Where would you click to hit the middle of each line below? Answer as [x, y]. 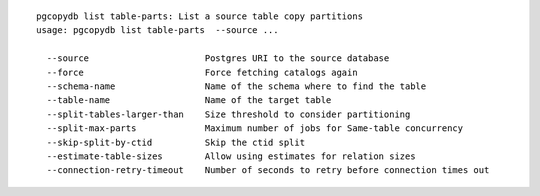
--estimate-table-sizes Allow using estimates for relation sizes [231, 156]
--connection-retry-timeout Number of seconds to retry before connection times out [268, 170]
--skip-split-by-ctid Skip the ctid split [175, 142]
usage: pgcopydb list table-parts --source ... [157, 30]
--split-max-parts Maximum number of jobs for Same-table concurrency [255, 128]
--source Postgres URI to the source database [218, 58]
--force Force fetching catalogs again [202, 72]
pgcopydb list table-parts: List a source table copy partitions [200, 16]
